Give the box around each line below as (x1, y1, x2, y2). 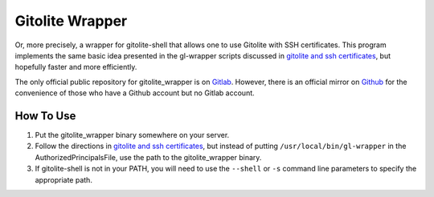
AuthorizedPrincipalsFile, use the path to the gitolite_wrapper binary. (35, 152, 262, 162)
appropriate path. (35, 175, 92, 184)
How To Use (14, 109, 76, 123)
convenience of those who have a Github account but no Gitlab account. (14, 88, 255, 98)
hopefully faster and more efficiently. (14, 62, 137, 72)
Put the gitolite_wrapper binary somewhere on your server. (35, 131, 230, 140)
